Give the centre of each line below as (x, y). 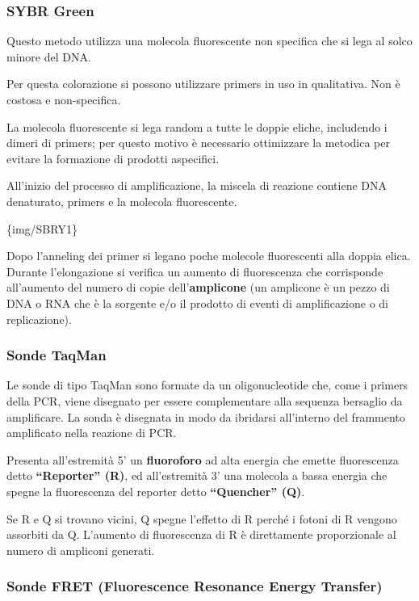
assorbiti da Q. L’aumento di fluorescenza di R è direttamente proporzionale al (201, 534)
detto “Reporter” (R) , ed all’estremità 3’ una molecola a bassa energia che (197, 475)
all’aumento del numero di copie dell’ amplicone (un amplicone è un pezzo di (198, 287)
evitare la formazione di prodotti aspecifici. (113, 158)
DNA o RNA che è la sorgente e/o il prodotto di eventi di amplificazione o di (198, 303)
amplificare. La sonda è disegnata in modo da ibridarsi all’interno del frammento (206, 416)
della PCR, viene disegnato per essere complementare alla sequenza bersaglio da (205, 400)
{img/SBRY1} (42, 228)
